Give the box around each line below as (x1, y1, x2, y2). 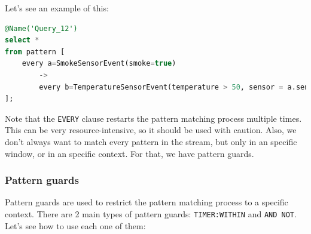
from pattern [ (5, 47, 65, 56)
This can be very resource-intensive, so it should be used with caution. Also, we (5, 124, 297, 136)
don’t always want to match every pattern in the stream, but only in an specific (5, 136, 297, 147)
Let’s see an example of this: (5, 2, 109, 14)
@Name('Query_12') (5, 24, 78, 33)
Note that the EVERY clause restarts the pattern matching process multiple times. (5, 112, 302, 124)
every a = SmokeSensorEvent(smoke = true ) (22, 59, 176, 68)
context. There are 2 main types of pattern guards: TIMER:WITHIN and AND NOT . (5, 208, 297, 220)
